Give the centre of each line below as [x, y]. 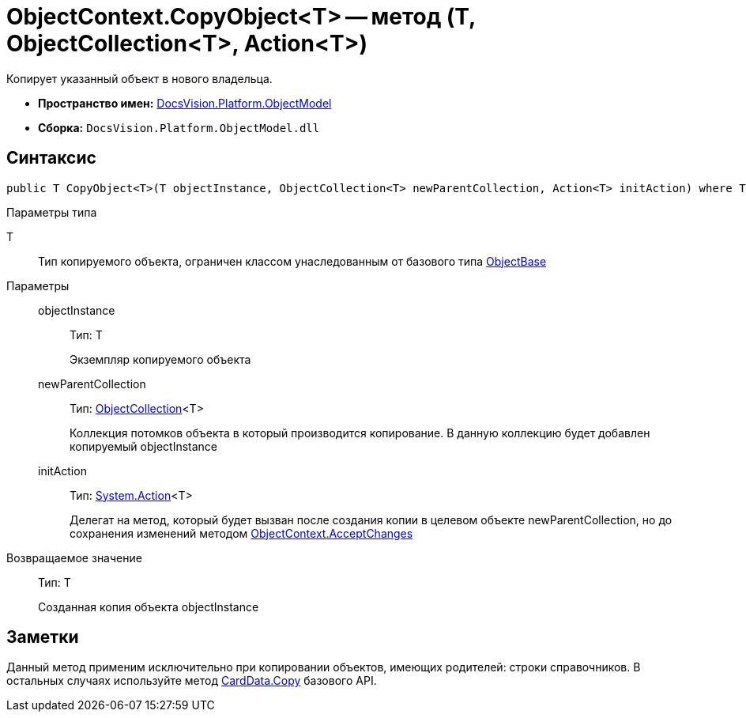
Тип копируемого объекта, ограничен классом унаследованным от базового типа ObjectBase [292, 261]
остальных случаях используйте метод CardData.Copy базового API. [192, 681]
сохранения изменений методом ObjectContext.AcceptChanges [241, 533]
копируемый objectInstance [143, 446]
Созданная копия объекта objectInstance [149, 607]
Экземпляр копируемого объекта [160, 359]
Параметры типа [52, 212]
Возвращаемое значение [74, 557]
